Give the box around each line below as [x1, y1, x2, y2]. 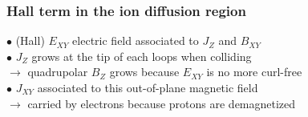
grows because [109, 63, 180, 80]
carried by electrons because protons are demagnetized [27, 95, 296, 111]
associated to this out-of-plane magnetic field [37, 79, 258, 95]
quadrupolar [27, 63, 88, 80]
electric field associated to [72, 32, 199, 49]
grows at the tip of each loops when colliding [31, 47, 252, 64]
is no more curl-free [206, 63, 302, 80]
